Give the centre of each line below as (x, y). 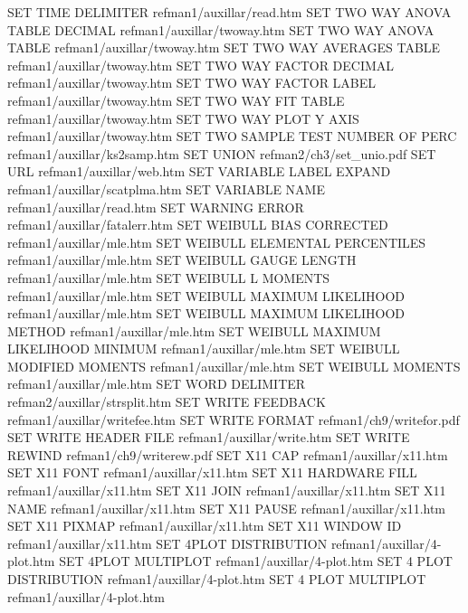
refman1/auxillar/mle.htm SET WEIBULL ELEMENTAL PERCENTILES (217, 242)
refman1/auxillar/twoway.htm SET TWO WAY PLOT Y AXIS (183, 118)
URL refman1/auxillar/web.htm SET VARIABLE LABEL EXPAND (199, 171)
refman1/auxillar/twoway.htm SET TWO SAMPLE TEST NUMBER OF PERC (232, 136)
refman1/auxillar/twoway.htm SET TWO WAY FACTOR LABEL (192, 83)
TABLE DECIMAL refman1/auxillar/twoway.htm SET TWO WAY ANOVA (221, 29)
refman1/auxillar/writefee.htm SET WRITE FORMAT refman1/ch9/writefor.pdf (234, 419)
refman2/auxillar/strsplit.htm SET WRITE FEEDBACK (167, 402)
